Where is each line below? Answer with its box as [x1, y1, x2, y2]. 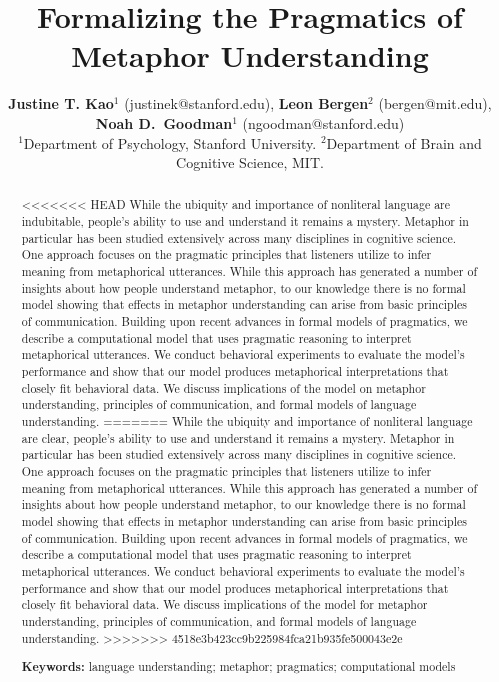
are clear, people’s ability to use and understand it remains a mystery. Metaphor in [21, 429, 455, 446]
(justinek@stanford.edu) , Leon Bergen [124, 93, 369, 114]
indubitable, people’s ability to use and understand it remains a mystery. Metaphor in [21, 213, 469, 230]
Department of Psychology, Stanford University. [23, 132, 317, 153]
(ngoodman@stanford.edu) [242, 112, 405, 133]
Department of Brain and [326, 132, 482, 153]
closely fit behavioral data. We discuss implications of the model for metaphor [21, 596, 428, 613]
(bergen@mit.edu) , [378, 93, 492, 114]
